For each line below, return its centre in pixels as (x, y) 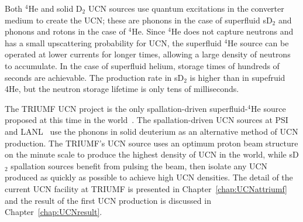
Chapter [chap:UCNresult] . (54, 212)
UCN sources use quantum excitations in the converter (186, 8)
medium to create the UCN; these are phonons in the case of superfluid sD (139, 20)
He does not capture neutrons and (232, 31)
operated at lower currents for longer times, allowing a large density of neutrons (148, 54)
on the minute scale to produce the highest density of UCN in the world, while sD (152, 154)
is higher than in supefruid (237, 77)
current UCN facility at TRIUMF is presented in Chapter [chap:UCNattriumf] (146, 188)
